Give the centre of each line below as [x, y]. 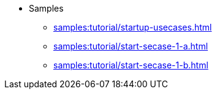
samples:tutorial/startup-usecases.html [133, 27]
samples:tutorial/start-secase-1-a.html [131, 46]
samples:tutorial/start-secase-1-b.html [131, 65]
